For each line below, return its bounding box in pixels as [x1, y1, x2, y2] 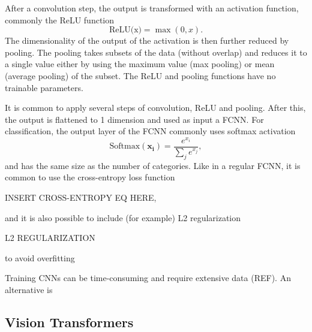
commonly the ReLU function [5, 13, 114, 26]
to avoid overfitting [5, 251, 75, 264]
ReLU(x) [109, 26, 142, 35]
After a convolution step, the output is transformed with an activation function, [5, 2, 299, 14]
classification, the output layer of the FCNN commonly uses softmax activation [5, 125, 296, 137]
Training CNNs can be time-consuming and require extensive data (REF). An [5, 271, 291, 284]
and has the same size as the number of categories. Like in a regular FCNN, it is [5, 159, 301, 171]
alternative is [5, 283, 53, 296]
